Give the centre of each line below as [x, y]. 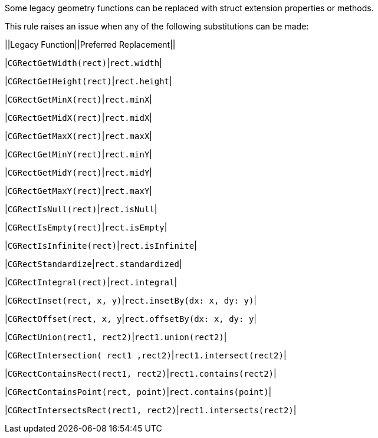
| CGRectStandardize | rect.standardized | [93, 264]
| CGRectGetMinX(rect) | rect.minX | [78, 99]
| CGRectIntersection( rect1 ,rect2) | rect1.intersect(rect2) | [146, 355]
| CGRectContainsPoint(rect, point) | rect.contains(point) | [138, 392]
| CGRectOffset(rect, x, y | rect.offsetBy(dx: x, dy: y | [131, 319]
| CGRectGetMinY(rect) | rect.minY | [78, 154]
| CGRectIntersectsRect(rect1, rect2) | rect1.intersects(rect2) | [151, 410]
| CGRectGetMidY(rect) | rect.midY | [78, 172]
